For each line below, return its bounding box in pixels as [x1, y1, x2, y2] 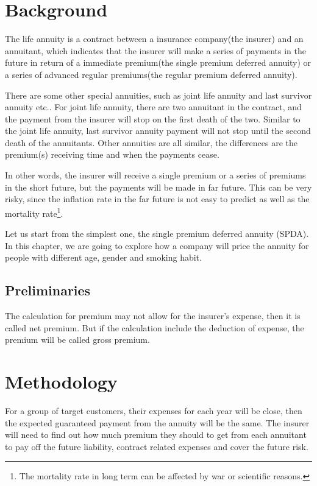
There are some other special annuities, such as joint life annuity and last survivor [5, 88, 312, 101]
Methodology [5, 369, 118, 394]
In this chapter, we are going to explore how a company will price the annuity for [5, 239, 309, 252]
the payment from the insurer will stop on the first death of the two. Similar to [5, 112, 301, 125]
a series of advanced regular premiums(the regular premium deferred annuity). [5, 68, 297, 80]
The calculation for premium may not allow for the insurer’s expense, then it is [5, 309, 301, 322]
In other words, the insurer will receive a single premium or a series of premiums [5, 169, 306, 181]
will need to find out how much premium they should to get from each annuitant [5, 428, 307, 441]
